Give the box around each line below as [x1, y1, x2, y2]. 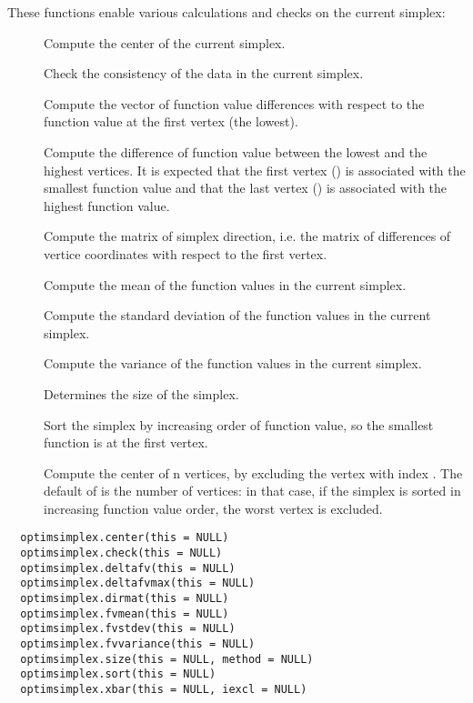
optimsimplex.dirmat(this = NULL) [20, 592, 229, 606]
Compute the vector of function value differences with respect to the [44, 94, 425, 113]
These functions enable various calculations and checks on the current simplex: [7, 3, 446, 21]
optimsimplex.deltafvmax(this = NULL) [20, 577, 256, 590]
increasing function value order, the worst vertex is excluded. [44, 498, 383, 517]
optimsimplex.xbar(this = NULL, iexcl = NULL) [20, 683, 307, 697]
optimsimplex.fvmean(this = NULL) [20, 607, 229, 620]
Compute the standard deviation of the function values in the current [44, 306, 431, 325]
